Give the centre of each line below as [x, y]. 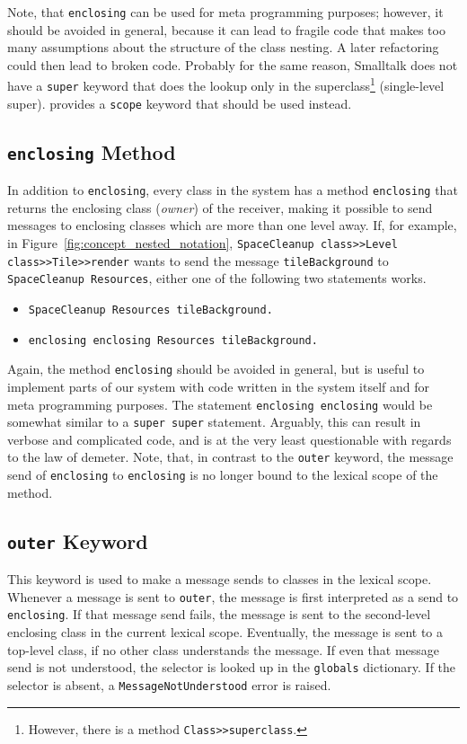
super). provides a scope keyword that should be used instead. [180, 103]
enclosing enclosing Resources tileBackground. [173, 340]
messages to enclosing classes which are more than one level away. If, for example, [232, 225]
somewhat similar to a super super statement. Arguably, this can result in [214, 422]
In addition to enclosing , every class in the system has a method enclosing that [233, 190]
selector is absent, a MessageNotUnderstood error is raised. [169, 684]
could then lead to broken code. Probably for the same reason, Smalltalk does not [233, 64]
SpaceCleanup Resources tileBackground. [150, 310]
